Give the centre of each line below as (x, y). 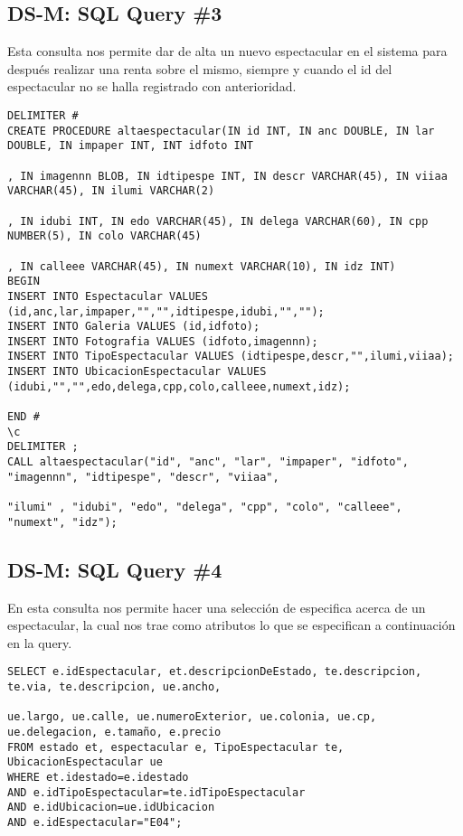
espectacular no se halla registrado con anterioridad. (152, 86)
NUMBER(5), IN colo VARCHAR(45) (104, 236)
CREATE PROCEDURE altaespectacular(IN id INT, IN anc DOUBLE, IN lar (221, 131)
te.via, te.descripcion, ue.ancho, (114, 687)
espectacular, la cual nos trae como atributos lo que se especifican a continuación (231, 625)
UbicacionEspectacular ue (85, 762)
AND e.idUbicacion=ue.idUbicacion (111, 808)
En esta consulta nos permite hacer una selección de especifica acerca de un (217, 607)
